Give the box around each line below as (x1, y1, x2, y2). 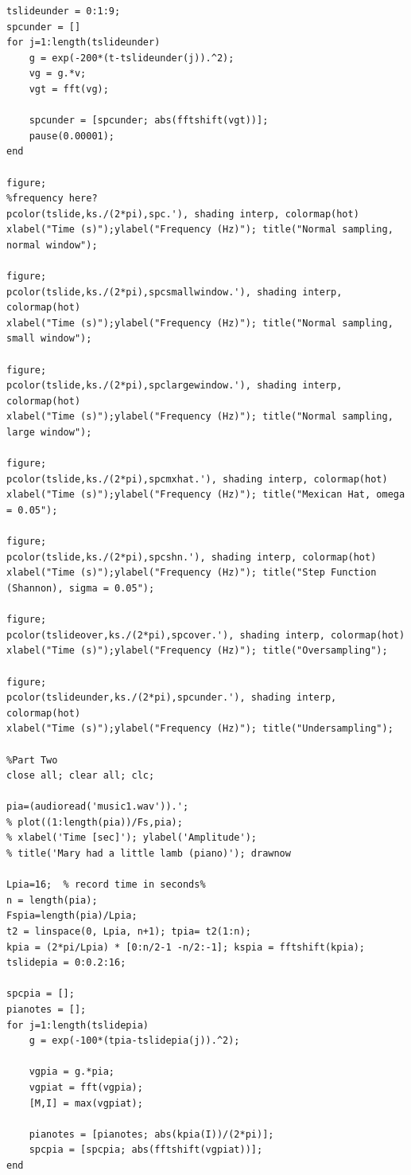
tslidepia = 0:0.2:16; (6, 957, 126, 969)
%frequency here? (6, 193, 98, 205)
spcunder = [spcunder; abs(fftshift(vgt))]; (29, 115, 269, 127)
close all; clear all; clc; (6, 770, 155, 782)
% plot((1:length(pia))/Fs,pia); (6, 816, 183, 828)
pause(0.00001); (29, 130, 115, 142)
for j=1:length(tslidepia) (6, 1019, 149, 1031)
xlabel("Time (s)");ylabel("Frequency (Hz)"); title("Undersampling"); (6, 723, 394, 735)
